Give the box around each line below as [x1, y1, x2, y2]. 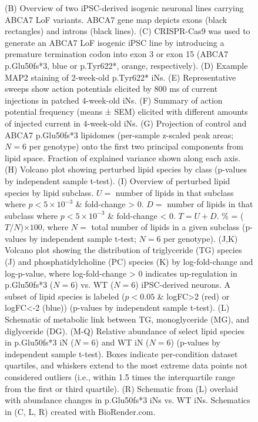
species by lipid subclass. [5, 186, 94, 198]
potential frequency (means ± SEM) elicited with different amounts [5, 105, 248, 118]
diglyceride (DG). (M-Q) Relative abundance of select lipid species [5, 324, 244, 337]
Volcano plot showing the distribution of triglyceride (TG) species [5, 244, 242, 256]
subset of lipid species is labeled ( [5, 290, 125, 302]
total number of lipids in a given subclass [91, 221, 240, 233]
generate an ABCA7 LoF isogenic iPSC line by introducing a [5, 36, 225, 48]
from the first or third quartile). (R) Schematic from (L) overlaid [5, 382, 239, 394]
